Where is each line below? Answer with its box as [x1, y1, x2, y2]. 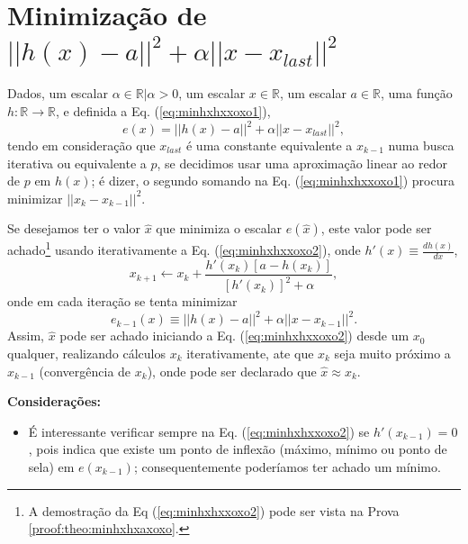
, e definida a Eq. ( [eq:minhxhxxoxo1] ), [55, 101, 271, 120]
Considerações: [7, 392, 102, 411]
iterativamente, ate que [186, 343, 314, 362]
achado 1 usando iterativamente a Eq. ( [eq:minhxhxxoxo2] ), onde [7, 238, 361, 259]
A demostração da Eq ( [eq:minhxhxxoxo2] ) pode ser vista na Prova [28, 501, 400, 520]
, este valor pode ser [320, 219, 432, 238]
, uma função [381, 84, 453, 103]
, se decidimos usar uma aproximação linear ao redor [157, 153, 447, 172]
